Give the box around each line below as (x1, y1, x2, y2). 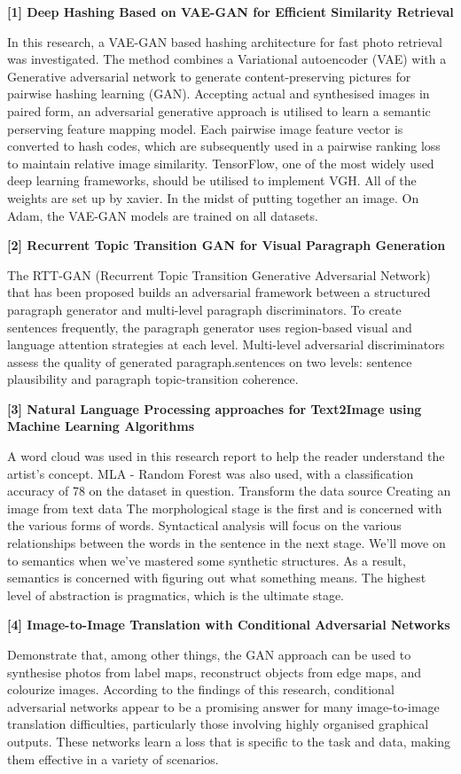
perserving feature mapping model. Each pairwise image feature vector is (7, 119, 403, 137)
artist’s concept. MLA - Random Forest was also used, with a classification (7, 464, 414, 482)
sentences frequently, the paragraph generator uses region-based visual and (7, 317, 412, 336)
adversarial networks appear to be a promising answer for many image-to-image (7, 697, 440, 715)
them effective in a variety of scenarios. (7, 749, 219, 768)
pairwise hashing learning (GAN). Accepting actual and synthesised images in (7, 84, 430, 103)
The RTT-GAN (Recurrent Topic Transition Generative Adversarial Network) (7, 265, 431, 284)
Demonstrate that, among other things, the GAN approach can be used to (7, 645, 411, 663)
